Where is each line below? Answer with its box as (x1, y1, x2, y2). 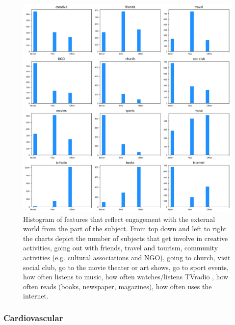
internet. (23, 291, 49, 301)
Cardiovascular (3, 311, 63, 324)
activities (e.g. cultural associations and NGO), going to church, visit (23, 252, 231, 262)
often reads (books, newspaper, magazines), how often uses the (23, 281, 212, 291)
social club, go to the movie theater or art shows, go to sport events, (23, 262, 229, 272)
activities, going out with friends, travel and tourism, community (23, 243, 218, 253)
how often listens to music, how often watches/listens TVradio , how (23, 271, 229, 282)
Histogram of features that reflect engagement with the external (23, 214, 215, 224)
